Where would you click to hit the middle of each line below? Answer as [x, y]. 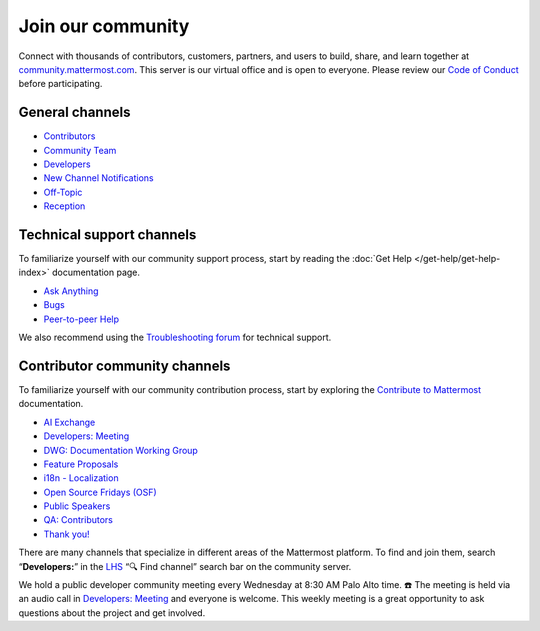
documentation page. [95, 272]
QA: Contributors [78, 520]
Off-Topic [63, 192]
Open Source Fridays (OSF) [100, 492]
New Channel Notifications [98, 178]
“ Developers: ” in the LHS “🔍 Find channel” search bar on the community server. [185, 566]
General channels [74, 112]
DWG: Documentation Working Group [121, 450]
